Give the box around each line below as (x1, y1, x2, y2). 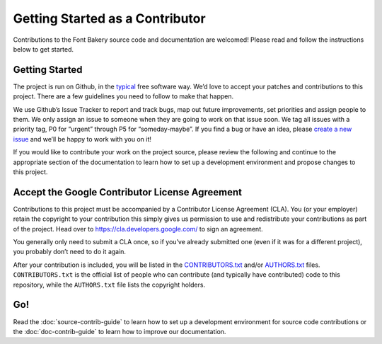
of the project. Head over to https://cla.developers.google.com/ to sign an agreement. (13, 224, 263, 233)
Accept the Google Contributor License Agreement (13, 186, 243, 198)
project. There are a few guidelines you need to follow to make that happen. (13, 92, 234, 101)
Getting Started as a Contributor (13, 11, 206, 26)
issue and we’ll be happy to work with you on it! (13, 134, 152, 143)
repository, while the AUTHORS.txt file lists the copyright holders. (13, 280, 205, 289)
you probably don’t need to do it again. (13, 248, 127, 256)
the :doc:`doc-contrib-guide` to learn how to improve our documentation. (13, 327, 226, 336)
